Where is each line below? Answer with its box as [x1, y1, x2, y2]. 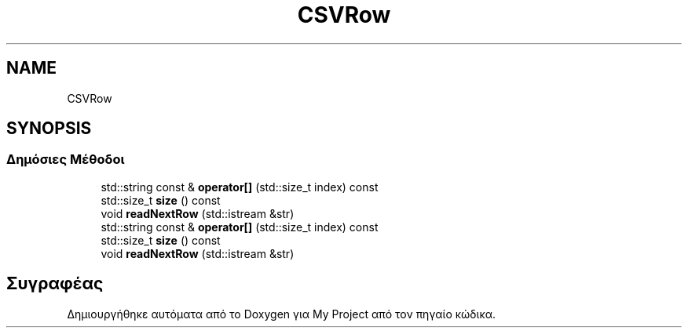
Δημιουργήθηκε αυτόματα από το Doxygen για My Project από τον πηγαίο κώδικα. [67, 307, 496, 321]
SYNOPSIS [6, 118, 92, 139]
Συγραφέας [6, 274, 104, 294]
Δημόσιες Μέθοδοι [6, 151, 125, 168]
